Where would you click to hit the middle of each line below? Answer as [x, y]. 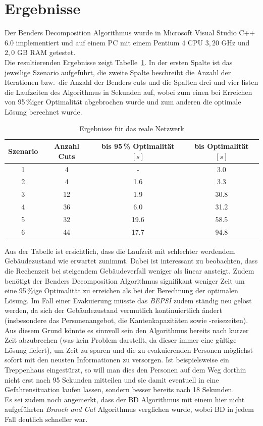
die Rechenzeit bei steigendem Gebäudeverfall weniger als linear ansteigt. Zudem [129, 271]
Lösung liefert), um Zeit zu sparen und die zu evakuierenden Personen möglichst [129, 350]
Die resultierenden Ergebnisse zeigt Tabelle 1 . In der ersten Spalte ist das [119, 62]
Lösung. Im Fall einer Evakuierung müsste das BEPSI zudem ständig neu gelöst [128, 300]
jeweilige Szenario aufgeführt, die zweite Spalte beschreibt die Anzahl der [118, 72]
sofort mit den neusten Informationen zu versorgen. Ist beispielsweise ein [117, 360]
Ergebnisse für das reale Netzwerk [132, 128]
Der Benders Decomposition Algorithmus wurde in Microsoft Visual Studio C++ [130, 33]
